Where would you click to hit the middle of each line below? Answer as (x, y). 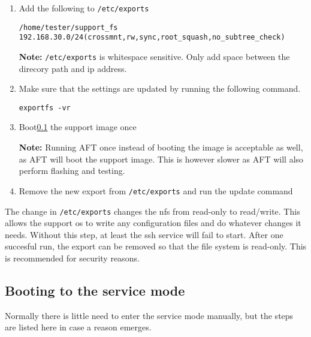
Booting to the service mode (95, 290)
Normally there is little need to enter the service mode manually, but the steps (149, 315)
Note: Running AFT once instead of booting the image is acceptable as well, (161, 147)
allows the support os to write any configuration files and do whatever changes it (153, 223)
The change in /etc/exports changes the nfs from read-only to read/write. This (153, 211)
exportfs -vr (45, 108)
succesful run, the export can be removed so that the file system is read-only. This (156, 246)
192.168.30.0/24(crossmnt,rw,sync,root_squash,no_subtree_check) (152, 37)
